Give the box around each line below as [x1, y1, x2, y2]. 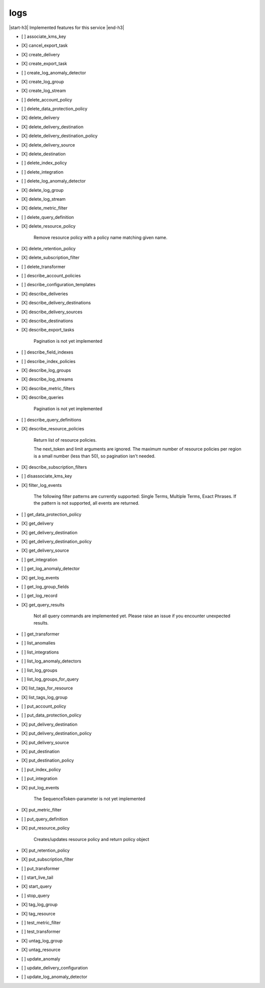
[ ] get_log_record [21, 593, 57, 599]
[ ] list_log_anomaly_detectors [21, 658, 81, 664]
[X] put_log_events [21, 784, 59, 790]
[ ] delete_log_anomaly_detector [21, 178, 86, 184]
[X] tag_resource [21, 910, 56, 917]
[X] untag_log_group [21, 937, 63, 944]
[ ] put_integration [21, 776, 57, 781]
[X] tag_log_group [21, 901, 58, 907]
